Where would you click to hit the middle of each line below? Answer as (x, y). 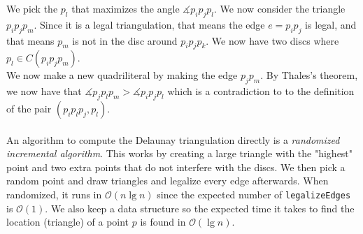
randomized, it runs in (54, 194)
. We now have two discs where (272, 40)
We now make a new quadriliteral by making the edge (122, 75)
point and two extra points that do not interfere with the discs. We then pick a (176, 167)
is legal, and (331, 24)
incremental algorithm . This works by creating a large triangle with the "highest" (180, 153)
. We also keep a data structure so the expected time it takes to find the (200, 208)
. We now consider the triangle (280, 8)
